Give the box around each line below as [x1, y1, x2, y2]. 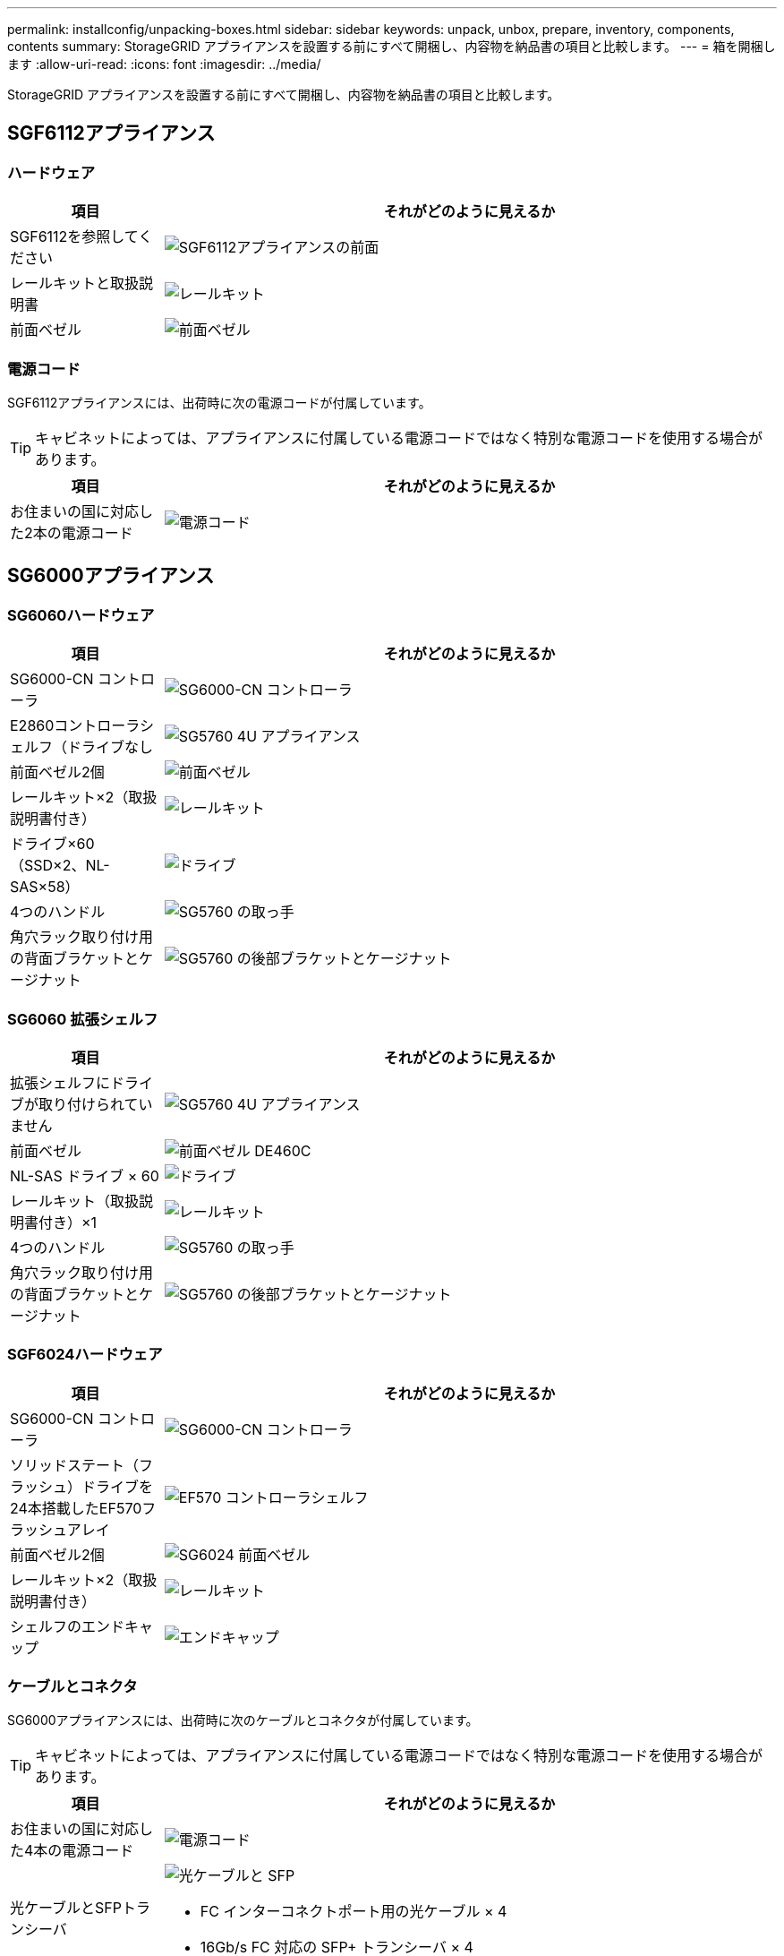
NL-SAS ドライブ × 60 [10, 1166, 159, 1185]
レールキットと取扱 [10, 274, 140, 293]
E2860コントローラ [10, 716, 140, 735]
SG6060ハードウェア [7, 605, 155, 624]
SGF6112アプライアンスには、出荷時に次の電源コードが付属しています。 [7, 394, 431, 410]
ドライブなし [67, 738, 154, 757]
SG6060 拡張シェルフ [7, 1009, 158, 1028]
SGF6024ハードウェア [7, 1345, 163, 1364]
